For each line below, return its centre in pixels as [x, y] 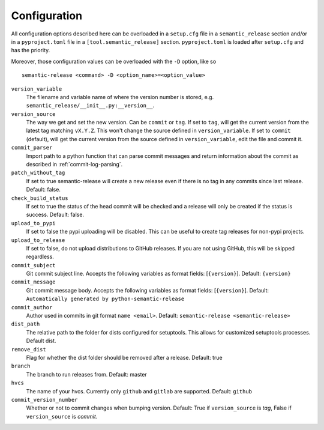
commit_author [32, 307]
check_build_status [40, 198]
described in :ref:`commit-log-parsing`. [74, 165]
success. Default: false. [55, 215]
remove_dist [28, 349]
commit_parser [32, 148]
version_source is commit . [62, 416]
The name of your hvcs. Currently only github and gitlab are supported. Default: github [139, 391]
